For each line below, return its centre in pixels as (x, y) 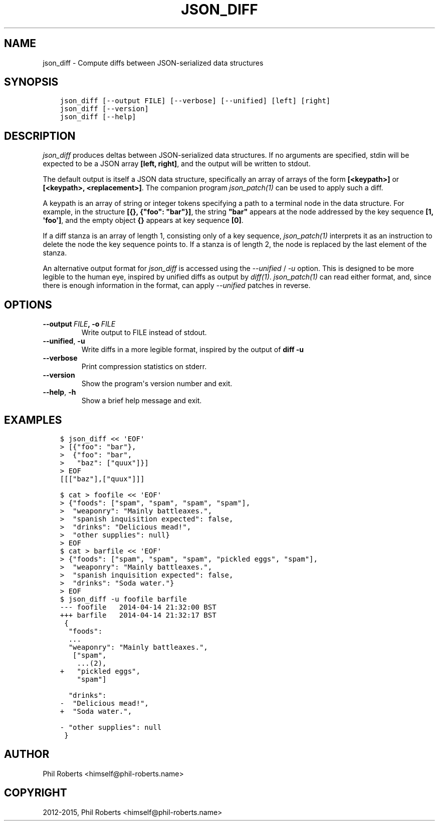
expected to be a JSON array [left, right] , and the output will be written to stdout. (177, 164)
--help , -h (59, 392)
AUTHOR (27, 754)
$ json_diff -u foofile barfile (123, 599)
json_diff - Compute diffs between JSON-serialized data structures (153, 63)
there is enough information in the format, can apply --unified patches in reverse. (177, 286)
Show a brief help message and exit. (142, 401)
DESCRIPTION (40, 136)
